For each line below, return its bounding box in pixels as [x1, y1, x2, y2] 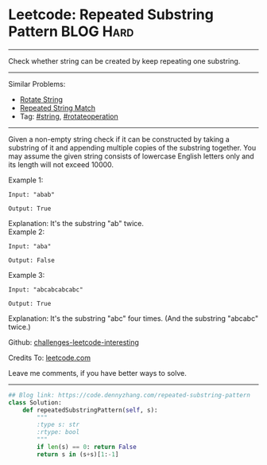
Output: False [8, 256, 56, 264]
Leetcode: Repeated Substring [8, 6, 215, 24]
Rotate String [19, 94, 64, 104]
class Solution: [8, 398, 62, 407]
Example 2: [8, 227, 45, 236]
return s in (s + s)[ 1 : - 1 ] [37, 450, 119, 459]
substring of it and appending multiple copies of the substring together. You [8, 143, 257, 152]
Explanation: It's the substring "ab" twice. [8, 218, 145, 228]
